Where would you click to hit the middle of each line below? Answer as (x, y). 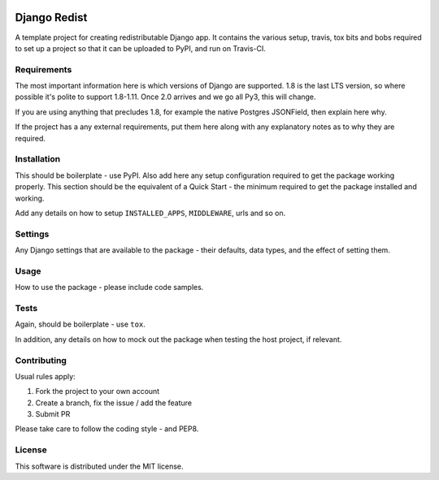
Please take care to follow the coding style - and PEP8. (107, 429)
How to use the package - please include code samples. (109, 288)
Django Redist (51, 17)
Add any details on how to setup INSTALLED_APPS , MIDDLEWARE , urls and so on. (150, 213)
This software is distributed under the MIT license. (99, 466)
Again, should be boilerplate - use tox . (80, 324)
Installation (38, 159)
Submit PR (53, 414)
